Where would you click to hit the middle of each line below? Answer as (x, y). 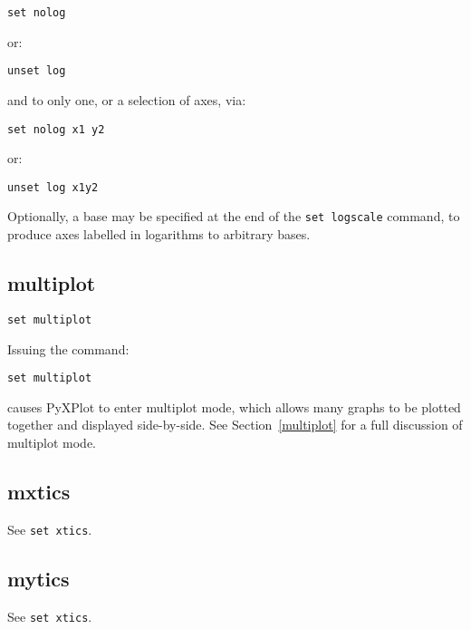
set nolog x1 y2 (56, 129)
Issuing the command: (68, 348)
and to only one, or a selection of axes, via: (127, 99)
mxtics (39, 491)
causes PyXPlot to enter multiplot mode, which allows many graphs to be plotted (234, 406)
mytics (38, 578)
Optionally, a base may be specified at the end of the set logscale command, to (234, 216)
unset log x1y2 (53, 187)
